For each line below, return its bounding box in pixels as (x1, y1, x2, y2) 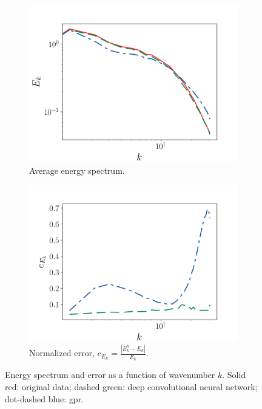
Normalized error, (29, 346, 95, 359)
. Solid (222, 368, 246, 381)
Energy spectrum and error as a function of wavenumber (5, 368, 215, 381)
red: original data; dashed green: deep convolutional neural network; (5, 380, 258, 393)
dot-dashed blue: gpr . (5, 392, 84, 405)
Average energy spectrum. (29, 163, 125, 176)
